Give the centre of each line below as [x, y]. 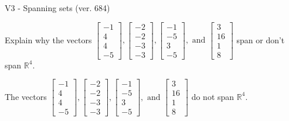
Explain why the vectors [48, 39]
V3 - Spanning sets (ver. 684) [57, 8]
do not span [213, 96]
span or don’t [261, 39]
